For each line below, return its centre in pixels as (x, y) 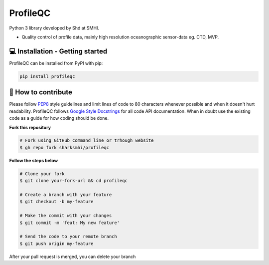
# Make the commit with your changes (66, 216)
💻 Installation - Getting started (58, 51)
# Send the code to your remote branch (68, 237)
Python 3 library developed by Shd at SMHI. (54, 28)
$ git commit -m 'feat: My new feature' (69, 223)
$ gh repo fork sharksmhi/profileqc (65, 147)
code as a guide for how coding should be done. (59, 118)
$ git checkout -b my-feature (57, 202)
